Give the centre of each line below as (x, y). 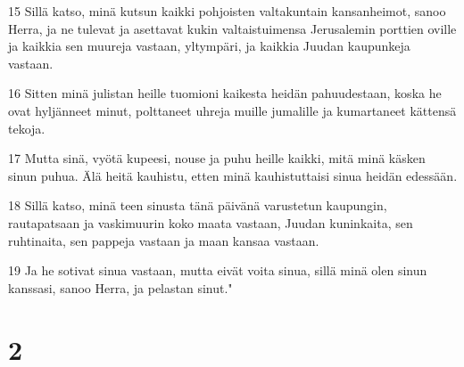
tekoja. (27, 128)
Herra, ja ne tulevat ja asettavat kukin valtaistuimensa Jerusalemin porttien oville (232, 28)
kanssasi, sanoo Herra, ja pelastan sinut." (120, 287)
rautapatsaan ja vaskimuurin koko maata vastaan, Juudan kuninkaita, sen (211, 222)
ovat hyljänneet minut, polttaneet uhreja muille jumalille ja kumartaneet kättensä (232, 110)
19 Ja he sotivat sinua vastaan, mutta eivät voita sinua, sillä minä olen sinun (218, 270)
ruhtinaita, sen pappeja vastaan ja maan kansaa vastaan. (164, 240)
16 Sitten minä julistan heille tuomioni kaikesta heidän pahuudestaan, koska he (225, 93)
